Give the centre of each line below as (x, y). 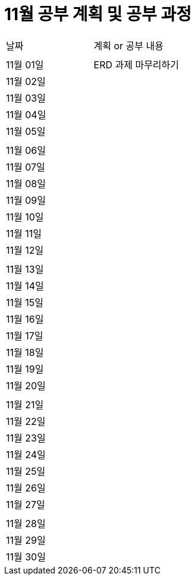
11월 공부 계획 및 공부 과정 (98, 14)
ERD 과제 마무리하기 (136, 64)
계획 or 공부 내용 (128, 45)
